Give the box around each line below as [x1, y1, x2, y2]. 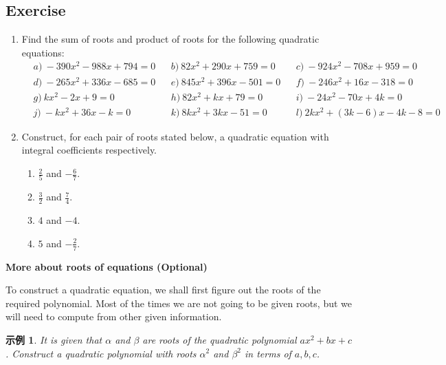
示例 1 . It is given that [5, 332, 102, 346]
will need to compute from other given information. [5, 309, 222, 324]
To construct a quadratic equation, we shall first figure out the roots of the [5, 282, 321, 297]
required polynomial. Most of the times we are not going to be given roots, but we [5, 295, 352, 310]
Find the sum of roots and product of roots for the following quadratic [21, 32, 320, 46]
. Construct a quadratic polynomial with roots [5, 346, 197, 360]
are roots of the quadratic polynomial [142, 332, 297, 346]
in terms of [245, 346, 291, 360]
